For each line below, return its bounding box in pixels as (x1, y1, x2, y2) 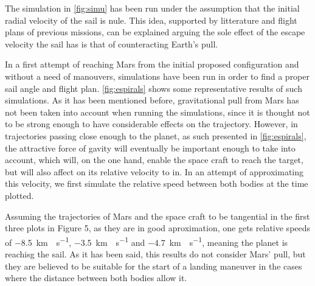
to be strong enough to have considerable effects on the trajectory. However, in (5, 117, 298, 130)
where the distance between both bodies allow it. (5, 271, 187, 284)
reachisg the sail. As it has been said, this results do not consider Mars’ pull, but (5, 247, 306, 260)
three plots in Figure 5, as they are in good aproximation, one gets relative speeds (5, 221, 311, 234)
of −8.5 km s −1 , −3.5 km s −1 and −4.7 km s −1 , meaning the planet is (5, 234, 288, 248)
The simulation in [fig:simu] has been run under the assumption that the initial (5, 2, 300, 14)
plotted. (5, 189, 34, 201)
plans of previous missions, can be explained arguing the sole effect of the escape (5, 26, 305, 38)
